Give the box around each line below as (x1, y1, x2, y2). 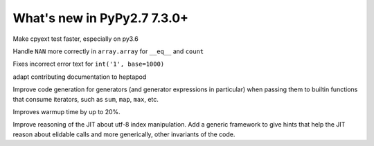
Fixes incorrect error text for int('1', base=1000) (12, 60, 165, 69)
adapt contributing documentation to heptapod (12, 73, 147, 81)
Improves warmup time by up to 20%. (12, 107, 121, 116)
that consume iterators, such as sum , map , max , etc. (12, 95, 159, 103)
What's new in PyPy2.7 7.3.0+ (12, 10, 189, 26)
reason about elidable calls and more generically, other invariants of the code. (12, 130, 235, 138)
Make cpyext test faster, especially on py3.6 (12, 35, 139, 43)
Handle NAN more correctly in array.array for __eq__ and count (12, 47, 204, 55)
